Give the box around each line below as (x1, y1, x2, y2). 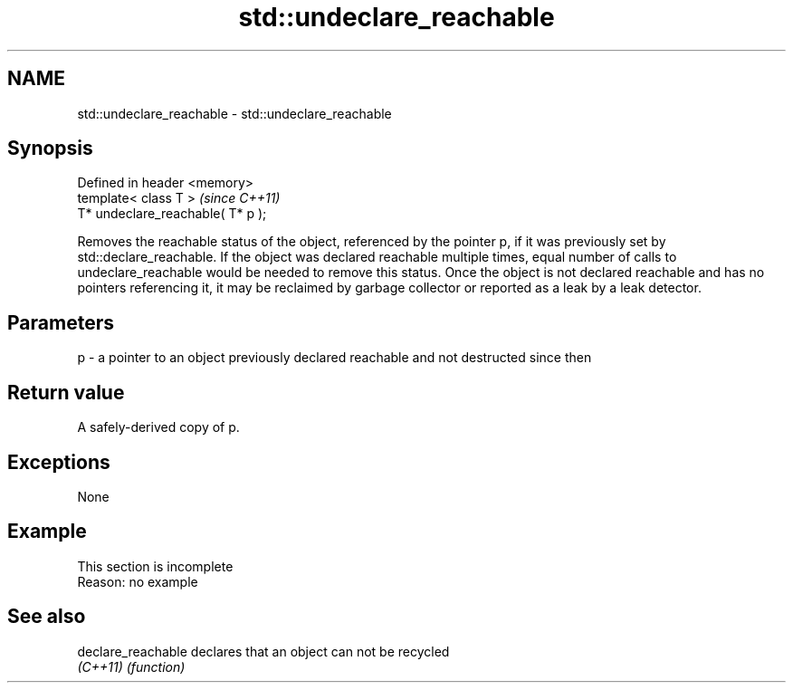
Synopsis (7, 137, 93, 160)
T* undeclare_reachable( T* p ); (77, 206, 267, 222)
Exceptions (7, 450, 110, 474)
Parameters (7, 311, 114, 334)
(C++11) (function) (77, 658, 186, 675)
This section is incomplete (77, 558, 234, 574)
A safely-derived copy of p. (77, 419, 240, 436)
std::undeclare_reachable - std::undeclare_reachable (77, 105, 392, 121)
